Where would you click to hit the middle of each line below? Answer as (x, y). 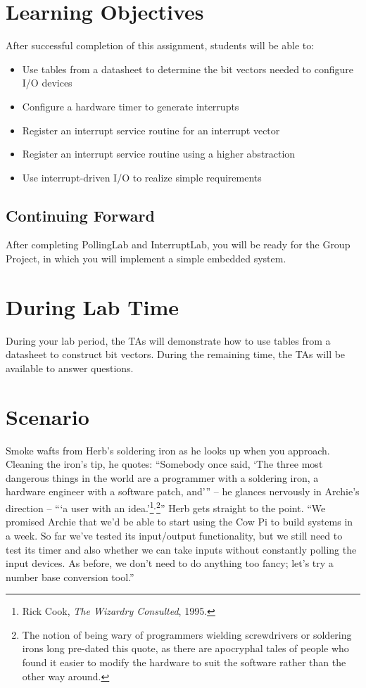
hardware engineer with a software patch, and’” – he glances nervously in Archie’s (183, 491)
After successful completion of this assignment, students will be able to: (160, 45)
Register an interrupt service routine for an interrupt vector (151, 130)
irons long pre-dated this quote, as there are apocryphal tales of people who (185, 648)
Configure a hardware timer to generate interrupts (131, 106)
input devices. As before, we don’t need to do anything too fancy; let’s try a (170, 563)
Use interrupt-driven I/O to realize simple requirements (142, 177)
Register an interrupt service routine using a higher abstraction (159, 154)
